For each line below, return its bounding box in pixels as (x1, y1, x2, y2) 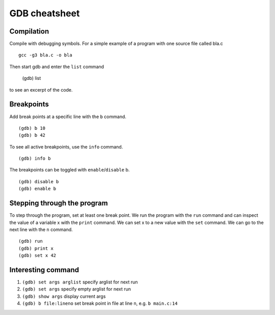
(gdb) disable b (18, 179, 59, 184)
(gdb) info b (18, 156, 51, 161)
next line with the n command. (9, 226, 73, 233)
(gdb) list (22, 75, 41, 81)
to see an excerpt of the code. (9, 87, 73, 93)
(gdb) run (18, 238, 43, 244)
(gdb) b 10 (18, 125, 46, 131)
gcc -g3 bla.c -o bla (18, 52, 72, 58)
